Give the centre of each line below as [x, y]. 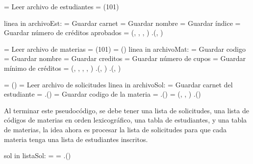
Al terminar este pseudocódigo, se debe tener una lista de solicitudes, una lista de [126, 110]
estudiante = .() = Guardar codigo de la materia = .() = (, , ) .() [102, 94]
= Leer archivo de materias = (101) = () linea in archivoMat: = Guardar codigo [125, 49]
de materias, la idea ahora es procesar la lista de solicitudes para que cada [115, 129]
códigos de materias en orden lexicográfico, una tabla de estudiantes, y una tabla [126, 120]
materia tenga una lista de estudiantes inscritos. [76, 139]
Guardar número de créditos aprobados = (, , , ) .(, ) [84, 32]
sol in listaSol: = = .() [38, 155]
